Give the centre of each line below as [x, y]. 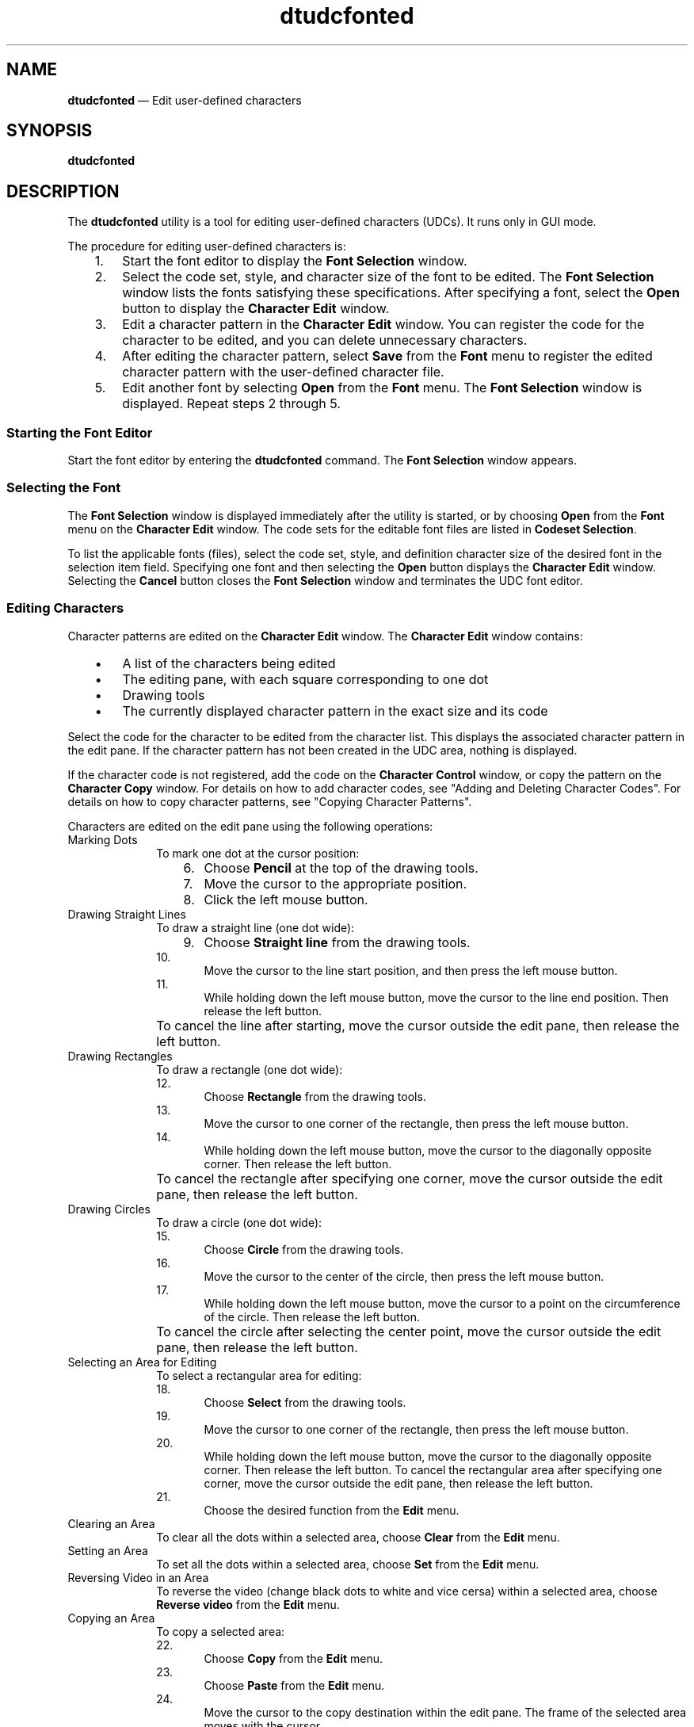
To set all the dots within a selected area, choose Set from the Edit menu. [348, 1564]
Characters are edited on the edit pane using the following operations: [250, 826]
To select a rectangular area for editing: [259, 1375]
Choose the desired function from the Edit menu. [332, 1510]
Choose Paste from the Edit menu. [294, 1685]
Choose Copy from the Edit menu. [294, 1658]
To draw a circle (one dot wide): [239, 1222]
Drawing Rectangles [120, 1056]
